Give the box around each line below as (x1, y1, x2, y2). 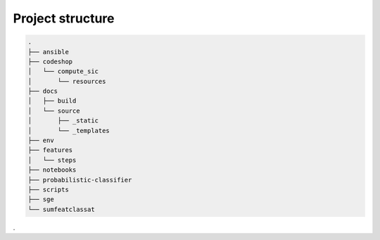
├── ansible (27, 48, 70, 56)
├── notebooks (27, 166, 77, 174)
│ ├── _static (27, 117, 99, 125)
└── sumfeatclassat (27, 205, 95, 213)
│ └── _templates (27, 127, 110, 134)
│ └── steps (27, 156, 77, 164)
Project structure (13, 11, 115, 26)
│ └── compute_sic (27, 68, 99, 75)
